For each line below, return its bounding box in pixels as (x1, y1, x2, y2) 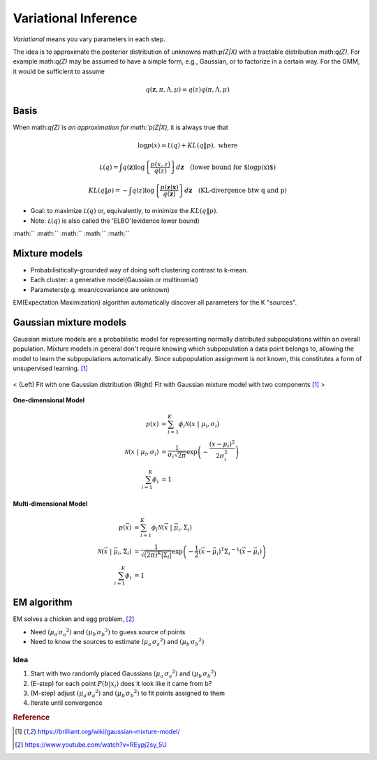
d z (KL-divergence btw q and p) (184, 186, 288, 194)
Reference (13, 712, 50, 722)
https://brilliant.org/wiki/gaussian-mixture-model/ (37, 727, 181, 736)
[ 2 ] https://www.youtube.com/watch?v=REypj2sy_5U (15, 740, 167, 749)
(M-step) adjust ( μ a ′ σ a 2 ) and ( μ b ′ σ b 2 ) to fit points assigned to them (30, 688, 226, 699)
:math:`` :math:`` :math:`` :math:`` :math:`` (13, 229, 130, 237)
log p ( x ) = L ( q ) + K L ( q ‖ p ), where (137, 142, 238, 149)
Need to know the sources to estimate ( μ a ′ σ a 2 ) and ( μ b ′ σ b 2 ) (30, 636, 205, 648)
